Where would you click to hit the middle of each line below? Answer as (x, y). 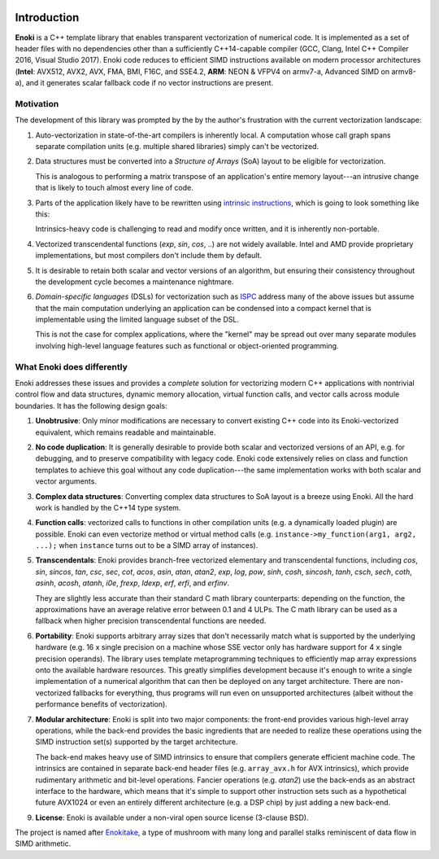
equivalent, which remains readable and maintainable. (126, 432)
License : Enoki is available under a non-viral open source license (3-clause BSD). (172, 817)
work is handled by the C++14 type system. (108, 507)
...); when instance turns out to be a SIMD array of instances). (147, 546)
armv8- (404, 71)
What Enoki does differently (71, 366)
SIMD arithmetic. (43, 844)
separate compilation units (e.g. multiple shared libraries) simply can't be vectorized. (177, 146)
